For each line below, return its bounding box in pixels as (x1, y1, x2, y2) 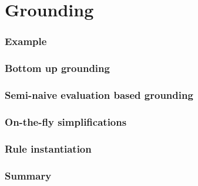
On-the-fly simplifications (5, 114, 127, 129)
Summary (5, 168, 52, 182)
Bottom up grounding (5, 61, 110, 75)
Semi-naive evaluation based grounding (5, 87, 193, 102)
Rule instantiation (5, 141, 92, 156)
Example (5, 34, 47, 49)
